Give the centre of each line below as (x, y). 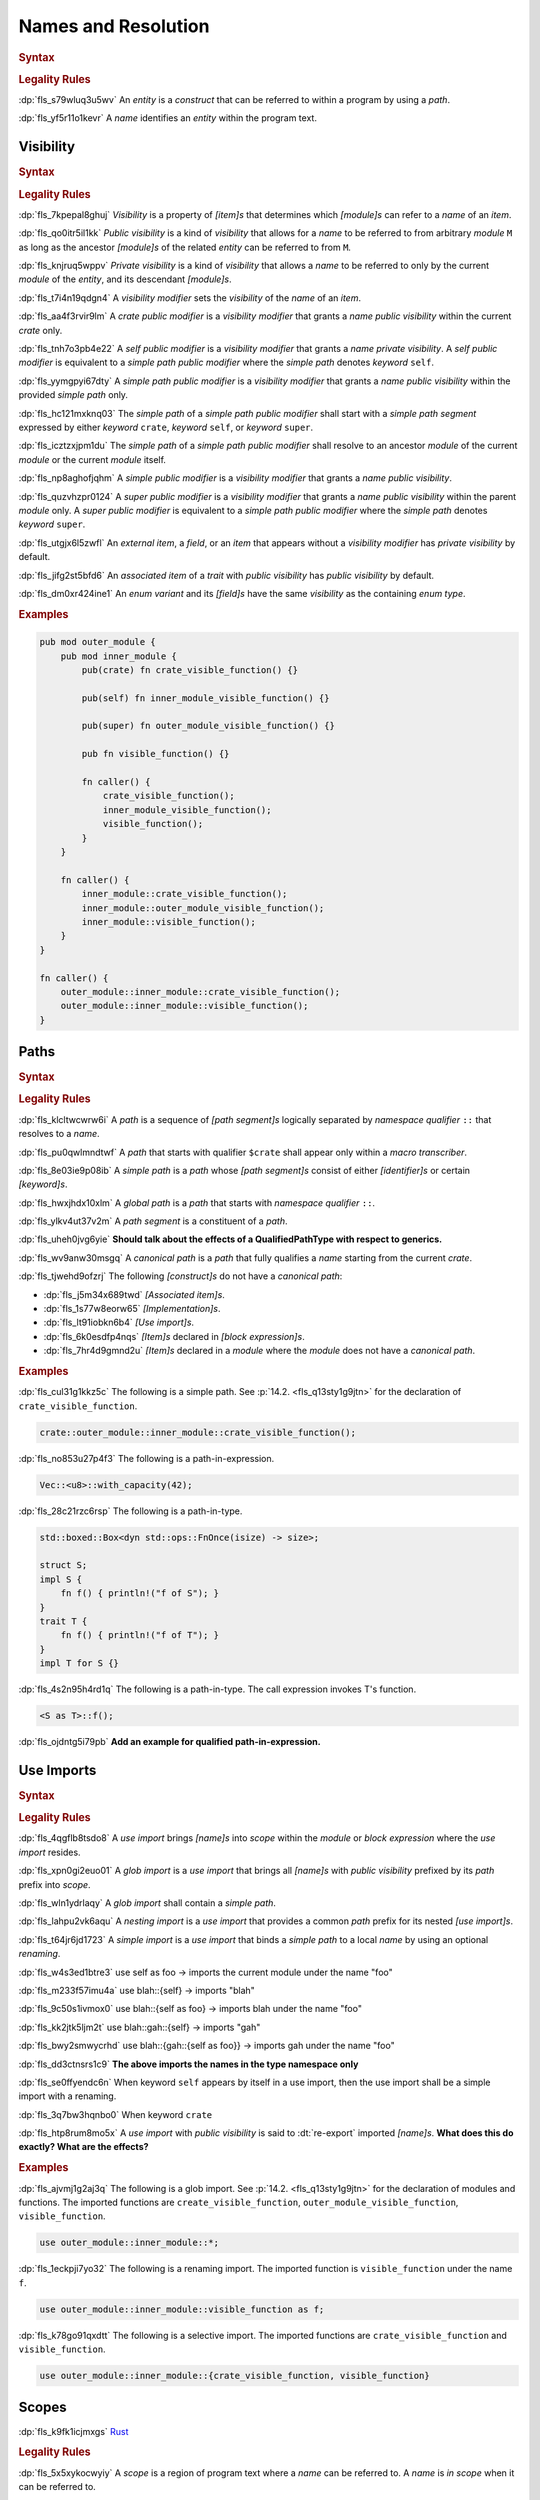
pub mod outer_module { (98, 642)
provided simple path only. (73, 395)
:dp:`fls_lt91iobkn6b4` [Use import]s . (119, 1322)
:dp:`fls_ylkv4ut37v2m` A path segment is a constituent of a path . (153, 1221)
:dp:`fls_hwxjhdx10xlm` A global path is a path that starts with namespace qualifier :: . (196, 1202)
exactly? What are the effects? (83, 2147)
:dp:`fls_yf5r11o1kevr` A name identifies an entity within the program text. (167, 118)
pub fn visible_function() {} (155, 754)
